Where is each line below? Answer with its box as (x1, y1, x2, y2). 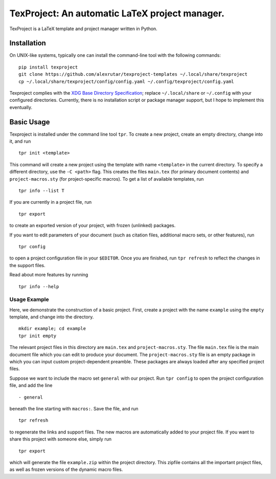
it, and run (9, 138, 31, 144)
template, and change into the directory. (9, 314, 94, 320)
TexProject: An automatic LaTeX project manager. (9, 8, 225, 19)
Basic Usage (9, 118, 50, 126)
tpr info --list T (18, 188, 65, 194)
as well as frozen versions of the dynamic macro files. (9, 466, 123, 473)
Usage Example (9, 296, 49, 303)
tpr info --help (18, 284, 59, 289)
